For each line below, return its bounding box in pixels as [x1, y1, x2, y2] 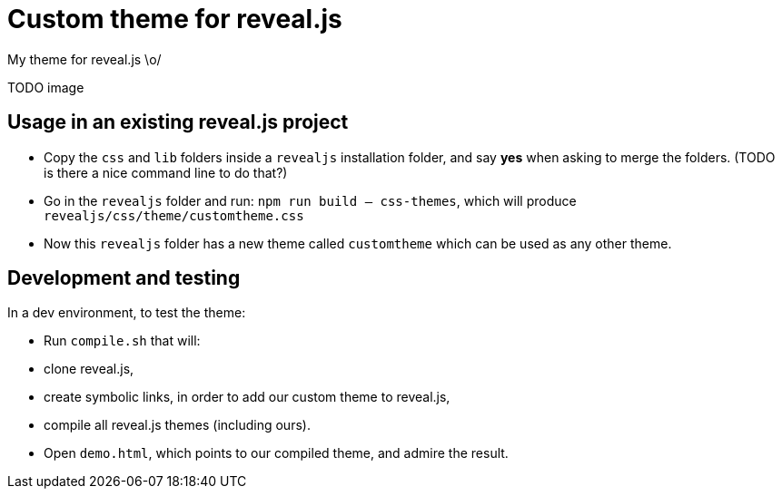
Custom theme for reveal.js [7, 4, 342, 34]
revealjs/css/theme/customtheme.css [44, 208, 304, 223]
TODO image [7, 79, 84, 95]
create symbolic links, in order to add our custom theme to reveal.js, [44, 389, 450, 405]
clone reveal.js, [44, 361, 134, 377]
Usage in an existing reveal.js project [7, 111, 349, 134]
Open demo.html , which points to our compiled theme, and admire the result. [44, 445, 509, 462]
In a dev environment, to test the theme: [7, 305, 246, 321]
